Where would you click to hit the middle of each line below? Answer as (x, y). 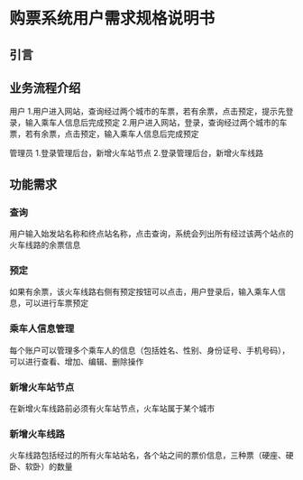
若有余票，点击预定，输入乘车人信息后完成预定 (112, 134)
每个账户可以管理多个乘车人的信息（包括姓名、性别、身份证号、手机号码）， (150, 350)
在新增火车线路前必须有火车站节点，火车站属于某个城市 (112, 408)
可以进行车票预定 (56, 303)
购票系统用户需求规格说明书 (112, 18)
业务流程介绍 (45, 88)
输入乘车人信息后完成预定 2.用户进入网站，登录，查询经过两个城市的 (152, 123)
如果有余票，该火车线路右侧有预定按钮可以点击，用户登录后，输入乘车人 (143, 292)
